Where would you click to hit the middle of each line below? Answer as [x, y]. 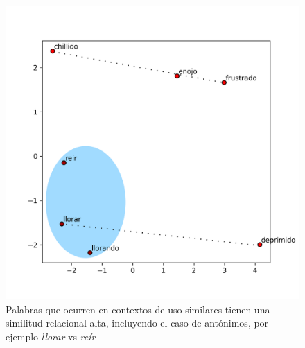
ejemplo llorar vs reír [51, 336]
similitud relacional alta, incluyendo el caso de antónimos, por [137, 323]
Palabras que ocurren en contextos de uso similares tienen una [138, 309]
